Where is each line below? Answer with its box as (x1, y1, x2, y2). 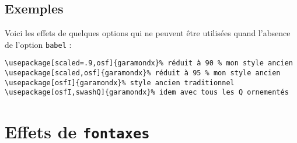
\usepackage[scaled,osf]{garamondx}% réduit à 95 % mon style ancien (5, 69, 281, 78)
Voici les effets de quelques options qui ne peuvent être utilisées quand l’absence (5, 27, 291, 39)
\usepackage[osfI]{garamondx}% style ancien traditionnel (5, 78, 235, 87)
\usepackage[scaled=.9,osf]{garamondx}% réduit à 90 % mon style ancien (5, 59, 293, 68)
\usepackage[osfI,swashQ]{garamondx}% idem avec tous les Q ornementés (5, 88, 289, 97)
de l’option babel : (5, 38, 72, 50)
